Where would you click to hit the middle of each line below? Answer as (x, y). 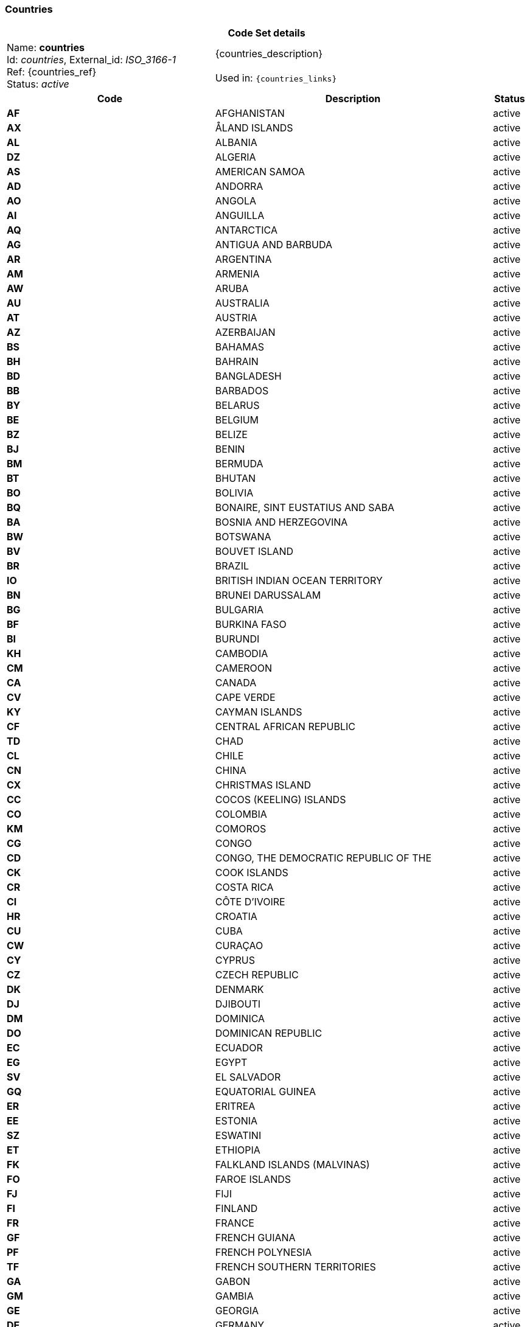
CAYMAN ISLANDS (259, 712)
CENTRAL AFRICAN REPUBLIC (285, 727)
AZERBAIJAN (245, 333)
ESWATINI (238, 1136)
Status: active (38, 84)
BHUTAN (235, 479)
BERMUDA (239, 464)
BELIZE (231, 435)
